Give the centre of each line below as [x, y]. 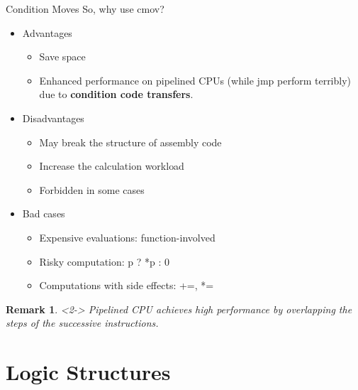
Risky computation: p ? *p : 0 [105, 261]
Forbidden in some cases [92, 189]
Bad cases [44, 213]
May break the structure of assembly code [130, 142]
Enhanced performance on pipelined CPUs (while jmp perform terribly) [195, 80]
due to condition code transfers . [116, 94]
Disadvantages [53, 118]
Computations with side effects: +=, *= [127, 285]
